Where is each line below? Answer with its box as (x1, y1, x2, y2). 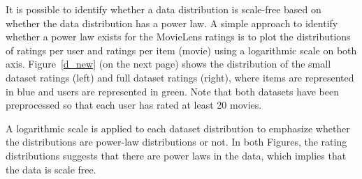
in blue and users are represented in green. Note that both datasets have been (6, 84, 339, 98)
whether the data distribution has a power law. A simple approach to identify (6, 15, 338, 30)
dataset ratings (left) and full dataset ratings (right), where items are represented (6, 70, 354, 84)
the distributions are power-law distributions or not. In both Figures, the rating (6, 134, 347, 149)
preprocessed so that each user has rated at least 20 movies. (6, 98, 262, 112)
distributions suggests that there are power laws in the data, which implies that (6, 148, 347, 162)
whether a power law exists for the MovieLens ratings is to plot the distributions (6, 29, 351, 44)
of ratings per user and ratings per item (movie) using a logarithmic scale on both (6, 42, 357, 57)
